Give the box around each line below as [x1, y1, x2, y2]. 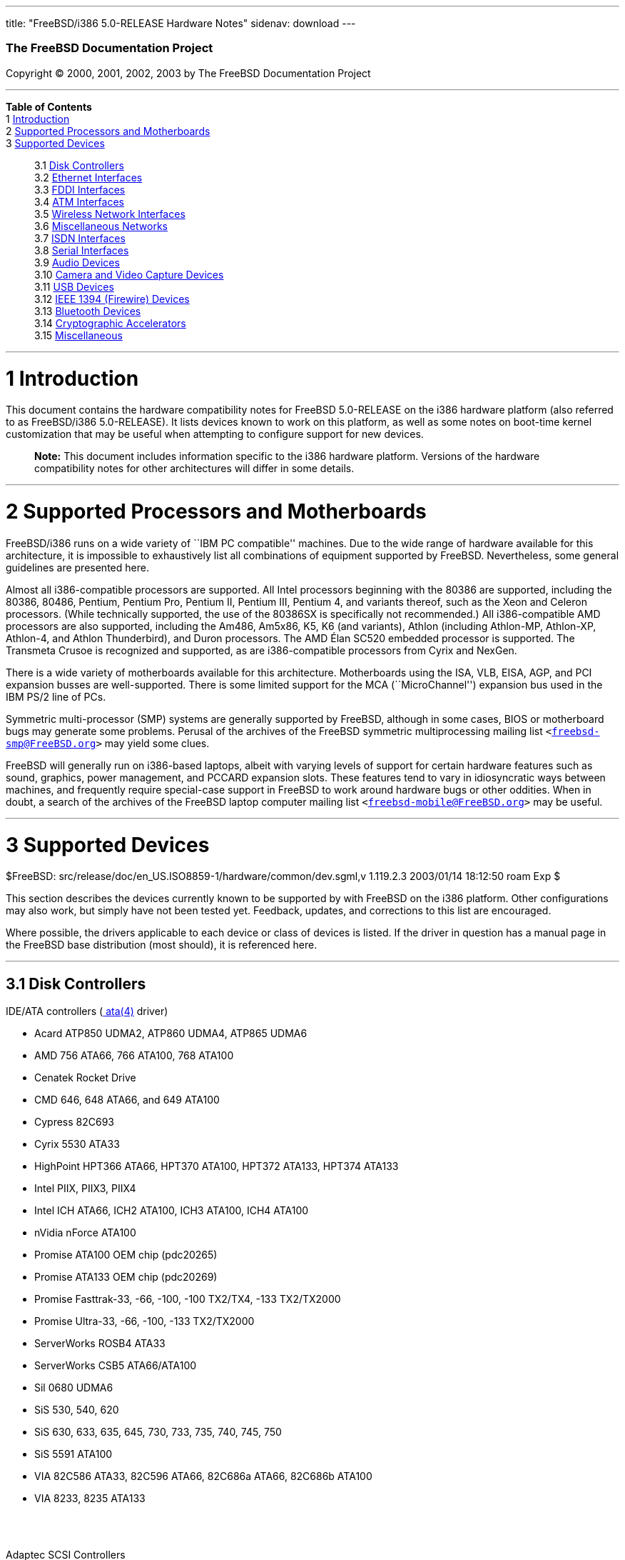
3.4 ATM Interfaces [34, 195, 124, 208]
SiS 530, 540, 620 [34, 1404, 119, 1416]
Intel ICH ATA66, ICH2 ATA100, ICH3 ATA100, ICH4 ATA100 [34, 1204, 309, 1217]
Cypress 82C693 [34, 1116, 115, 1129]
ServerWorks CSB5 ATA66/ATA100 [34, 1359, 197, 1372]
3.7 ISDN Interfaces [34, 231, 126, 244]
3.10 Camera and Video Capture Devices [34, 268, 224, 281]
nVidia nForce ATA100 [34, 1226, 136, 1239]
